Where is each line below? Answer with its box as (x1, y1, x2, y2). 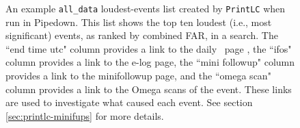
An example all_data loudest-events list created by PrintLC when (5, 1, 286, 15)
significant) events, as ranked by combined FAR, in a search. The (5, 28, 278, 42)
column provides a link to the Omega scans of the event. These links (5, 81, 292, 96)
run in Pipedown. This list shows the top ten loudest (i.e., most (5, 14, 272, 29)
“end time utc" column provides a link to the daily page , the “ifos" (5, 41, 292, 55)
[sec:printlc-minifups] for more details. (5, 108, 164, 123)
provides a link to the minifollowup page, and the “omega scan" (5, 68, 271, 83)
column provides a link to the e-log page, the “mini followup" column (5, 55, 295, 69)
